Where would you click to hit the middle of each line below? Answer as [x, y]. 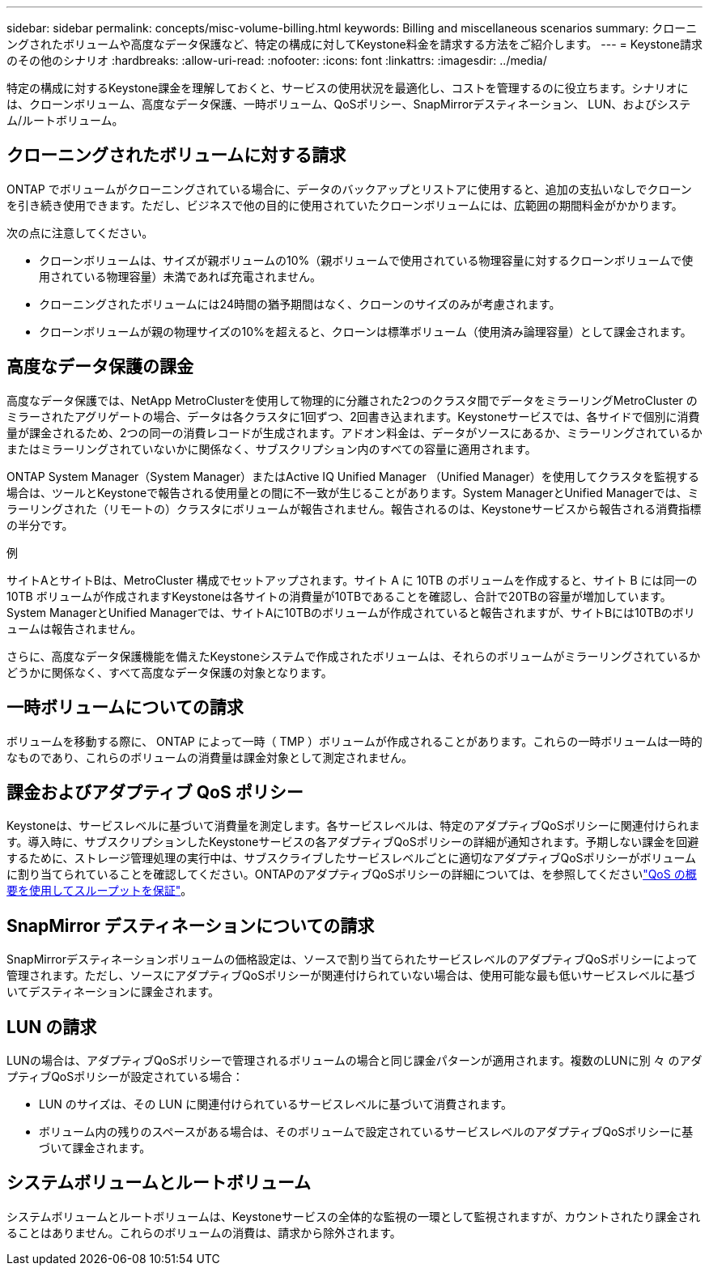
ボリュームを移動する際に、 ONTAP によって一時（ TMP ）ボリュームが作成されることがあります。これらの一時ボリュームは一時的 [354, 741]
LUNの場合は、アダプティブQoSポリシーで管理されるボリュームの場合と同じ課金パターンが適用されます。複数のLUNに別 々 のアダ [354, 1061]
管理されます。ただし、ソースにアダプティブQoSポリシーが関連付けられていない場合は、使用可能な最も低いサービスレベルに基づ [351, 976]
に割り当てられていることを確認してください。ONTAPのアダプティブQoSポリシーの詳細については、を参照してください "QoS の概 [352, 874]
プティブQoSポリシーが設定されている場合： [125, 1077]
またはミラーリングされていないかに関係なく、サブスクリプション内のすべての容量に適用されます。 [272, 449]
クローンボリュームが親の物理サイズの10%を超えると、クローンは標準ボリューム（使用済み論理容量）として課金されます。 [365, 331]
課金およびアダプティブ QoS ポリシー [155, 792]
